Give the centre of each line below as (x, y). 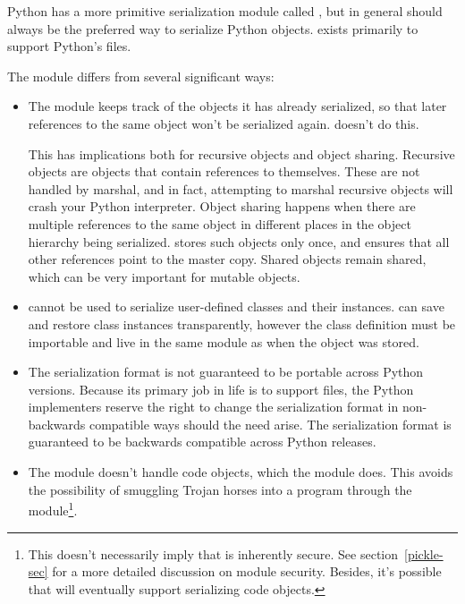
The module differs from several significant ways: (141, 76)
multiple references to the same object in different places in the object (220, 223)
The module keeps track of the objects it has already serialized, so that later (237, 106)
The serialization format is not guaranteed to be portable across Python (226, 372)
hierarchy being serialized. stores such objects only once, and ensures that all (239, 241)
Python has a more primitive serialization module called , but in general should (225, 11)
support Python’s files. (69, 46)
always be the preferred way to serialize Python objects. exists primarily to (213, 28)
